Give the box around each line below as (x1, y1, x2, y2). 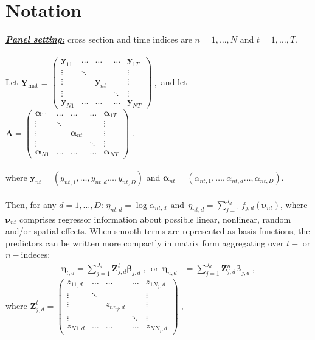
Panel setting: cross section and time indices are (5, 33, 192, 46)
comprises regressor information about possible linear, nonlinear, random (19, 212, 291, 225)
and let (161, 75, 187, 88)
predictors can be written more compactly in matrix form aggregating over (5, 236, 284, 249)
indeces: (21, 248, 50, 261)
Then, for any (5, 198, 57, 210)
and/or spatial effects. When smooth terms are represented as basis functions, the (5, 224, 310, 237)
